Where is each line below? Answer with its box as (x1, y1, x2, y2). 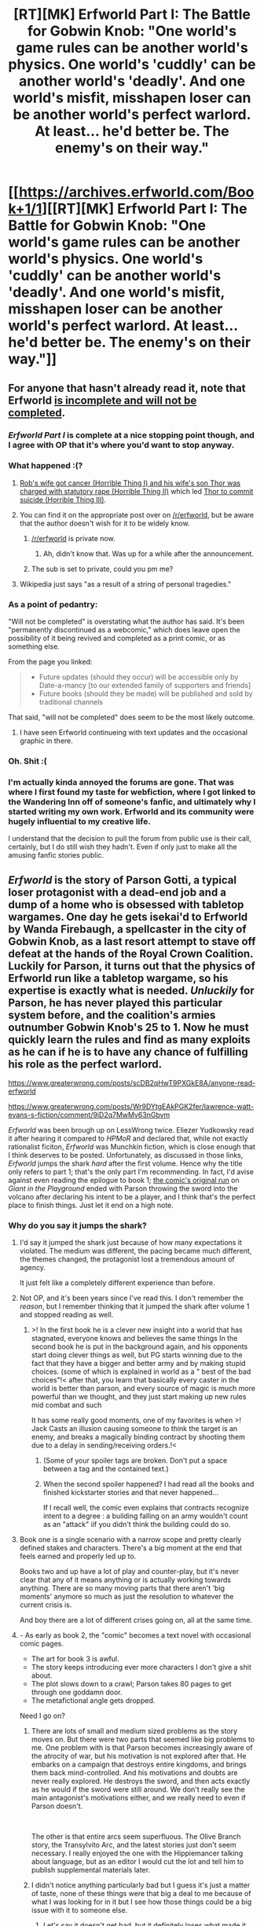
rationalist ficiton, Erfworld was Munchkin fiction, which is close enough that (8, 1142, 255, 1152)
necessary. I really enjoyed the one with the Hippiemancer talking (31, 1848, 244, 1858)
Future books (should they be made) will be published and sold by (38, 689, 253, 698)
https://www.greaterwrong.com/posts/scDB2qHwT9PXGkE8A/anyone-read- (8, 1078, 256, 1088)
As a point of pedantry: (8, 599, 98, 610)
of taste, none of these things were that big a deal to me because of (31, 1889, 251, 1899)
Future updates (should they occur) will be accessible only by (38, 672, 239, 682)
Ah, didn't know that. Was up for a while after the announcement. (42, 548, 254, 558)
